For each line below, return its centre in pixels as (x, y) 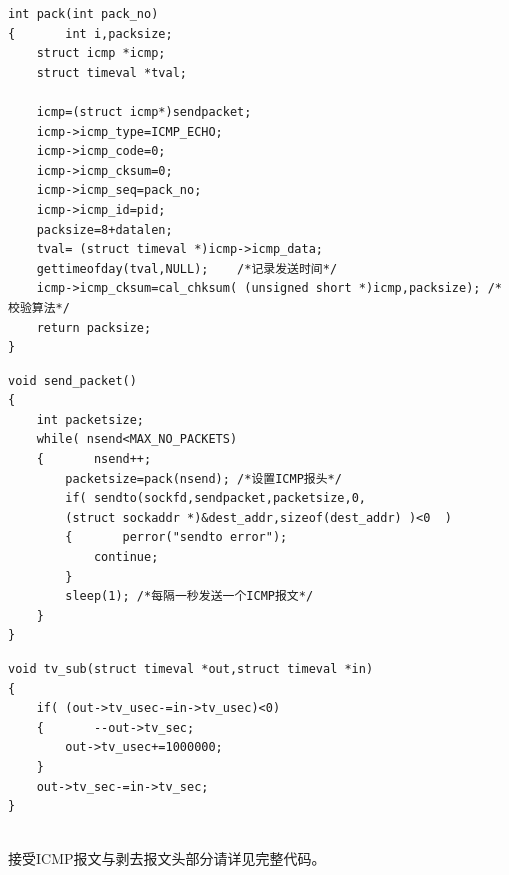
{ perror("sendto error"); (176, 537)
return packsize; (94, 327)
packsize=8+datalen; (104, 229)
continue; (126, 557)
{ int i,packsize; (90, 33)
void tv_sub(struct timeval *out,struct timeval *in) (191, 669)
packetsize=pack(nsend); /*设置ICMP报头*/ (203, 478)
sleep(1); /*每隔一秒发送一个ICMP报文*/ (189, 596)
